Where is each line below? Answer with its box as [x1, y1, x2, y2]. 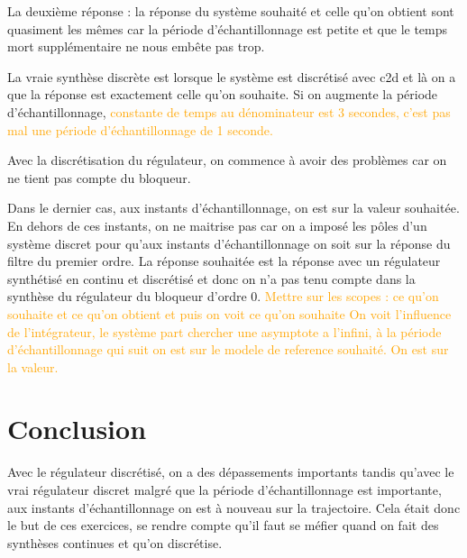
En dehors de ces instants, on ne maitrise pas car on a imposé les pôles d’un [7, 215, 427, 234]
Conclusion [7, 410, 147, 447]
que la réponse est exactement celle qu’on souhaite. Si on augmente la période [7, 85, 438, 104]
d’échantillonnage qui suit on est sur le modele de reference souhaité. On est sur [7, 340, 449, 359]
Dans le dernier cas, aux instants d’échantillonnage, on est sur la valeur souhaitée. [7, 198, 460, 217]
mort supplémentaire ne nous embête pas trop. [7, 37, 265, 56]
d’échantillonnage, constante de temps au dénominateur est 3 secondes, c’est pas [7, 102, 451, 121]
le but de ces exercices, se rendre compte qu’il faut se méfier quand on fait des [7, 516, 439, 535]
